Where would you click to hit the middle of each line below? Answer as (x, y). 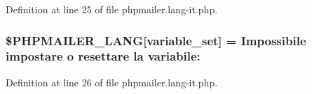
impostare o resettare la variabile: (103, 56)
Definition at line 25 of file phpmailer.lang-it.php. (112, 9)
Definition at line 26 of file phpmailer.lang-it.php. (112, 82)
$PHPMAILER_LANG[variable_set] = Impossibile (156, 40)
